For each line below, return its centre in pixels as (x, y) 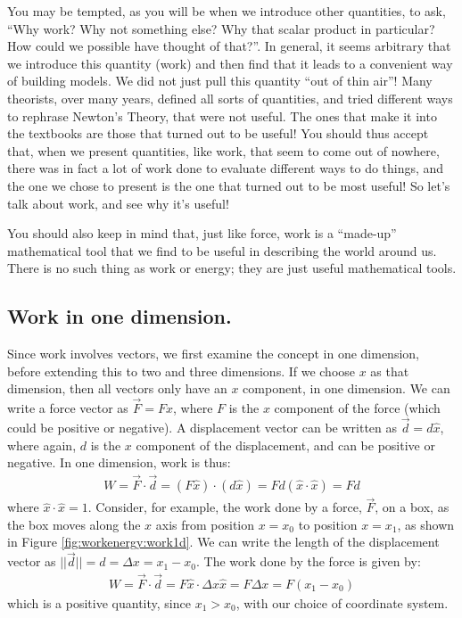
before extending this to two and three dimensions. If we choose (181, 371)
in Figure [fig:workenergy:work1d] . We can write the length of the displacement (223, 542)
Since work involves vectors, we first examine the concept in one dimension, (213, 354)
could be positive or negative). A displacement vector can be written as (202, 427)
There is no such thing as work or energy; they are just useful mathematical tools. (232, 268)
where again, (42, 445)
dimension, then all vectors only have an (117, 388)
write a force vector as (68, 408)
